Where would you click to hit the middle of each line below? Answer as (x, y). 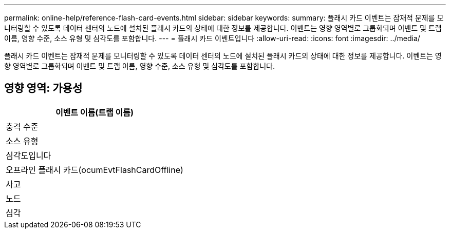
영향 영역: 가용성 (43, 88)
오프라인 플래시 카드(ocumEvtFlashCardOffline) (95, 170)
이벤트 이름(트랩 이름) (94, 112)
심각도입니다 (29, 155)
